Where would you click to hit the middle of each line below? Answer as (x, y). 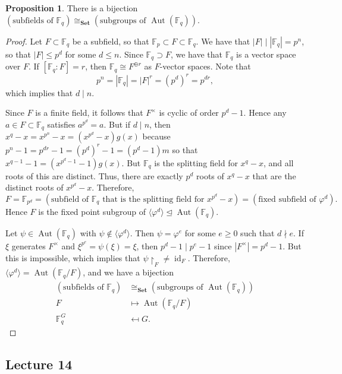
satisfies (61, 124)
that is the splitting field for (153, 199)
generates (29, 245)
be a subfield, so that (111, 41)
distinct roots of (34, 187)
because (156, 136)
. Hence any (265, 112)
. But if (117, 124)
